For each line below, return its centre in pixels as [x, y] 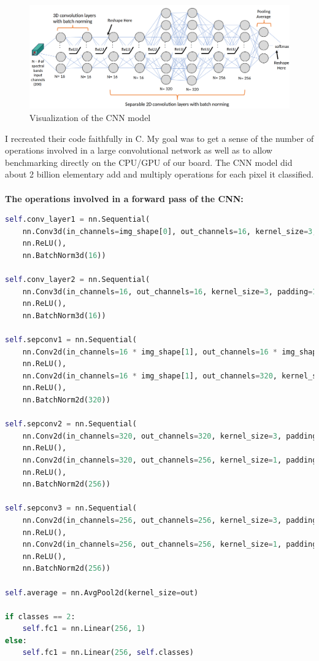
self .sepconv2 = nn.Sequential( [71, 424]
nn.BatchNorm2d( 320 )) [66, 400]
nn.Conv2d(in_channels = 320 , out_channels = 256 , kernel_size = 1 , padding [170, 460]
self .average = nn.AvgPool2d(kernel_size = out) [102, 593]
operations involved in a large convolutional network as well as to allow [139, 150]
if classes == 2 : [40, 616]
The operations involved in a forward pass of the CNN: [124, 198]
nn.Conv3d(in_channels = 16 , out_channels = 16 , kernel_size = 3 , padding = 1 [170, 291]
